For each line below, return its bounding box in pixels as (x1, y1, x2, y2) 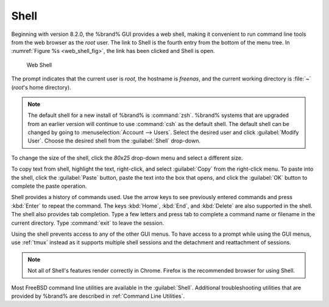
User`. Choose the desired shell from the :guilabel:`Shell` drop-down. (27, 137, 201, 144)
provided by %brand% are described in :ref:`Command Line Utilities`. (11, 292, 185, 300)
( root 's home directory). (11, 83, 71, 91)
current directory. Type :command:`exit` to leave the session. (11, 219, 164, 227)
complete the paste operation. (11, 183, 87, 190)
